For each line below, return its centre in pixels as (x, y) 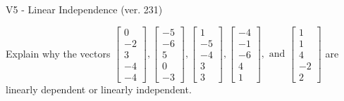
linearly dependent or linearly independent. (99, 89)
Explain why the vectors (58, 53)
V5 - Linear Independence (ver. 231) (84, 9)
